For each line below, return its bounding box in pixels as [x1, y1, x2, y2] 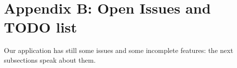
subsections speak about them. [4, 54, 96, 65]
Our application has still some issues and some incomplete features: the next [4, 45, 234, 55]
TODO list [4, 17, 77, 37]
